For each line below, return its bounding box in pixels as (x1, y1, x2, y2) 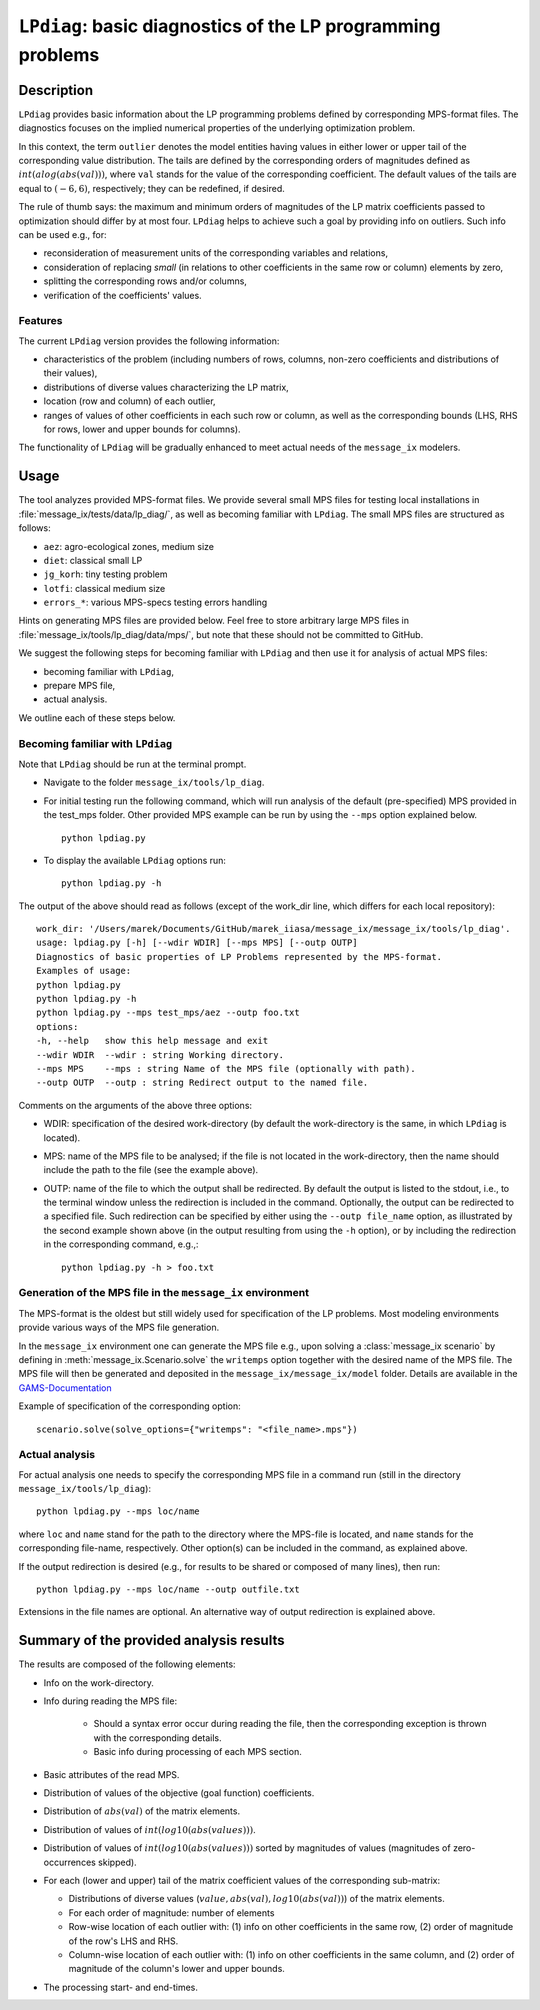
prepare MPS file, (43, 680, 116, 692)
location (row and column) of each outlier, (43, 395, 216, 407)
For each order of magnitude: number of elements (68, 1906, 275, 1919)
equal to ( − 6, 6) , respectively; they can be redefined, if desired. (18, 182, 285, 194)
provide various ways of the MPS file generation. (18, 1321, 220, 1334)
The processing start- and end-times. (43, 1981, 199, 1993)
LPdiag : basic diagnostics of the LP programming (18, 15, 441, 37)
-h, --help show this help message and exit (36, 1035, 269, 1047)
